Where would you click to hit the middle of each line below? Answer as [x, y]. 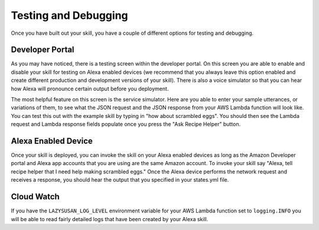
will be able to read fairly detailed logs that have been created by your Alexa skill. [110, 219]
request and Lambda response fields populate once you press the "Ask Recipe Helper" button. [126, 124]
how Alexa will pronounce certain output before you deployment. [90, 88]
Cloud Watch [35, 197]
